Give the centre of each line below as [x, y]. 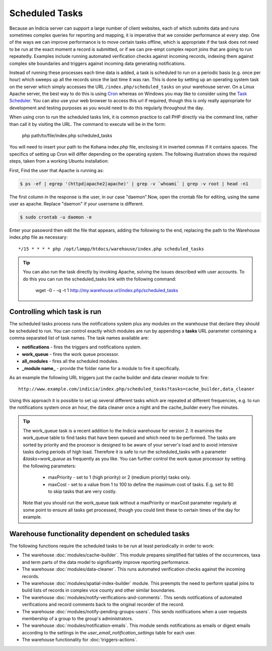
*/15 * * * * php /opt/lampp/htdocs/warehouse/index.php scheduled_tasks [111, 249]
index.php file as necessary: [39, 237]
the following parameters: [50, 466]
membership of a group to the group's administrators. [78, 618]
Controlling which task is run [55, 312]
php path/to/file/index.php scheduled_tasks [67, 135]
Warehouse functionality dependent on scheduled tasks [99, 534]
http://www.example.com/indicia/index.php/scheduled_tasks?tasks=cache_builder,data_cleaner [137, 389]
